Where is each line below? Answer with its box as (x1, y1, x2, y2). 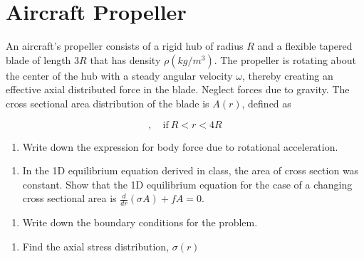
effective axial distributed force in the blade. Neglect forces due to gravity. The (6, 82, 350, 97)
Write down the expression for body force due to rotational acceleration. (22, 139, 338, 154)
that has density (90, 52, 161, 67)
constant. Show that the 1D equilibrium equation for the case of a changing (22, 176, 353, 191)
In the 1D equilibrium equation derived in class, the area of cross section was (22, 163, 359, 178)
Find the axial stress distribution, (22, 238, 169, 253)
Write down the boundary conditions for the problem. (22, 215, 258, 230)
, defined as (241, 95, 291, 110)
